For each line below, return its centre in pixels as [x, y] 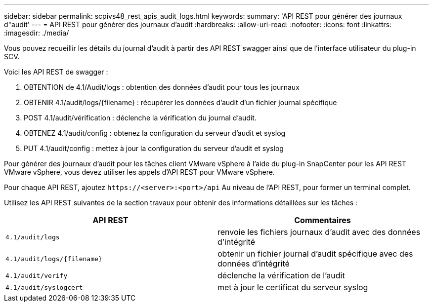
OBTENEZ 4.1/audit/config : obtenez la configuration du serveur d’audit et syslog [155, 133]
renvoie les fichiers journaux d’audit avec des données [319, 232]
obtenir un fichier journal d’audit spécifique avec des [315, 254]
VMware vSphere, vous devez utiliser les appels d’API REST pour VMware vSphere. [139, 172]
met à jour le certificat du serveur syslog [293, 287]
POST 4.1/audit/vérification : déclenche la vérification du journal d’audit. [140, 118]
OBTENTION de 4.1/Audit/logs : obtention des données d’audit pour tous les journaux [162, 87]
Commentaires [323, 220]
